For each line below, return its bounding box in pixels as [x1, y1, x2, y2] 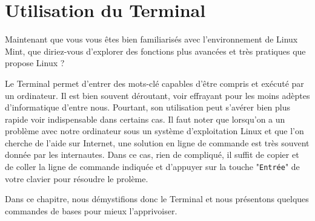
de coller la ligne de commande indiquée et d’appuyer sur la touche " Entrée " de [5, 160, 300, 173]
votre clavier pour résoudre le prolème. [5, 172, 148, 185]
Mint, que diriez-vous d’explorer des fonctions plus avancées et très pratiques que [5, 44, 306, 57]
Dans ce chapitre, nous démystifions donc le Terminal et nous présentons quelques [5, 192, 309, 205]
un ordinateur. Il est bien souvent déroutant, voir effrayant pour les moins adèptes [5, 89, 310, 101]
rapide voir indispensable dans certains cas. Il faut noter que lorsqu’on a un [5, 112, 285, 125]
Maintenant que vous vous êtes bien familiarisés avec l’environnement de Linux [5, 33, 298, 46]
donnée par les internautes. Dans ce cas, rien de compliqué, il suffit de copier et [5, 148, 299, 161]
